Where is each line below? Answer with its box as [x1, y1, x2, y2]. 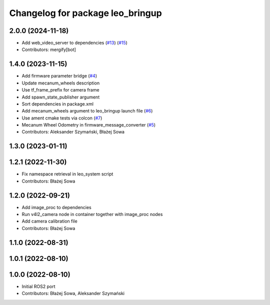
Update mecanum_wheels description [21, 80, 100, 86]
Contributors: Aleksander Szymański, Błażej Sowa [21, 129, 125, 135]
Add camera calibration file [21, 218, 77, 224]
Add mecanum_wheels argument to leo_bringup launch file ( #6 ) [21, 108, 153, 114]
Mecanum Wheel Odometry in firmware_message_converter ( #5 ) [21, 122, 156, 128]
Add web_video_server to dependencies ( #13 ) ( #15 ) [21, 40, 127, 46]
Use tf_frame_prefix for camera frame [21, 87, 99, 93]
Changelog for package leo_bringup [9, 7, 162, 18]
